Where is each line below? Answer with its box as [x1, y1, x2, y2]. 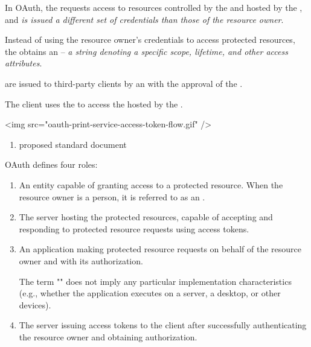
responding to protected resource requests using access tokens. [19, 222, 249, 235]
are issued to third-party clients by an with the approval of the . [5, 77, 243, 89]
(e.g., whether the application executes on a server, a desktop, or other [19, 287, 281, 299]
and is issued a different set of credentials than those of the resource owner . [5, 13, 284, 25]
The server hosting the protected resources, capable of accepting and [19, 211, 273, 223]
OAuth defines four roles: [5, 158, 98, 171]
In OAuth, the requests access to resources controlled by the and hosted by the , [5, 1, 303, 13]
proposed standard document [19, 138, 127, 150]
